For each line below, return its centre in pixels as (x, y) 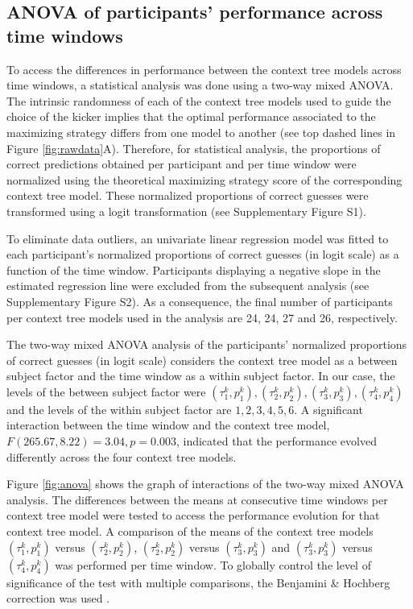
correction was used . (58, 598)
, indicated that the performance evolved (276, 441)
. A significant (328, 409)
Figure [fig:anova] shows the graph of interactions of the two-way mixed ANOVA (205, 484)
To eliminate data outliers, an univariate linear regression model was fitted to (198, 238)
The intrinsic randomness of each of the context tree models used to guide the (199, 100)
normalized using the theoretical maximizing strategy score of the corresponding (204, 179)
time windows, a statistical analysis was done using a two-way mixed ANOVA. (200, 85)
